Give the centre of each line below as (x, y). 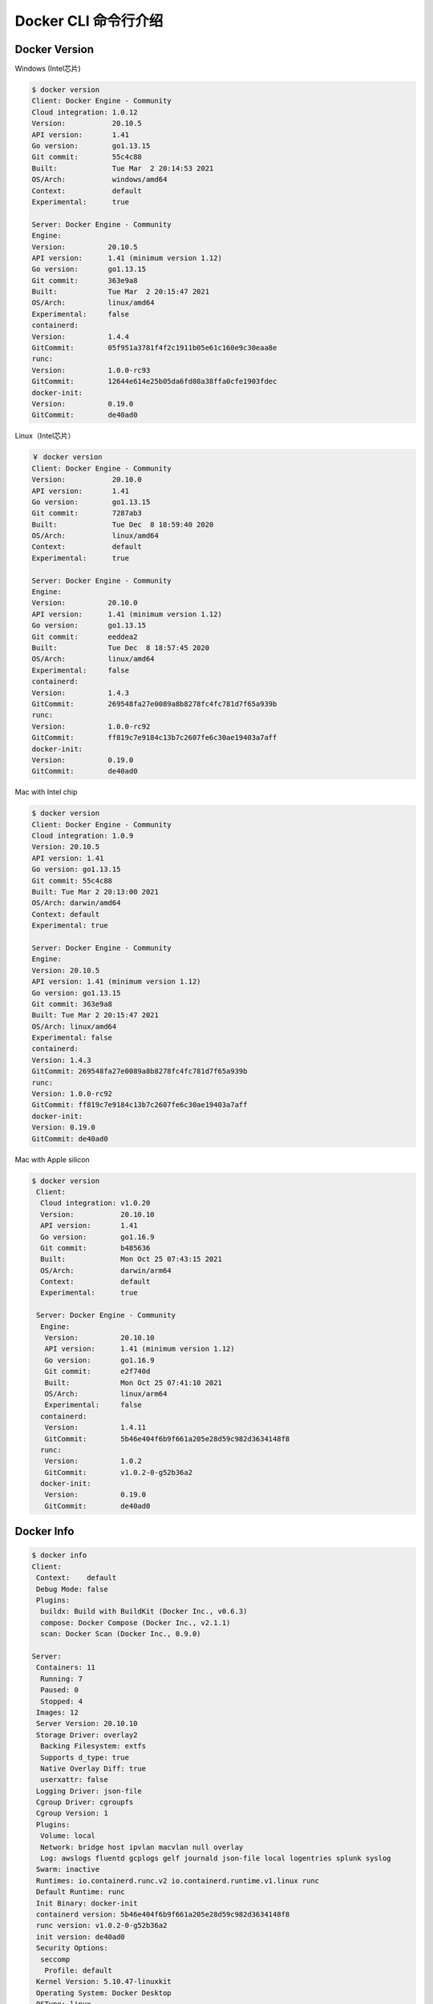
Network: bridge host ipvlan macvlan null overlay (142, 1847)
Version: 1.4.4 (81, 336)
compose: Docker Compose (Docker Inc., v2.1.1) (136, 1622)
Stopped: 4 (62, 1701)
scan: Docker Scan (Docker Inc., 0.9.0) (121, 1634)
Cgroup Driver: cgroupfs (85, 1802)
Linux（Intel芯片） (45, 436)
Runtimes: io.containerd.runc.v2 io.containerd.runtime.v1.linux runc (178, 1881)
